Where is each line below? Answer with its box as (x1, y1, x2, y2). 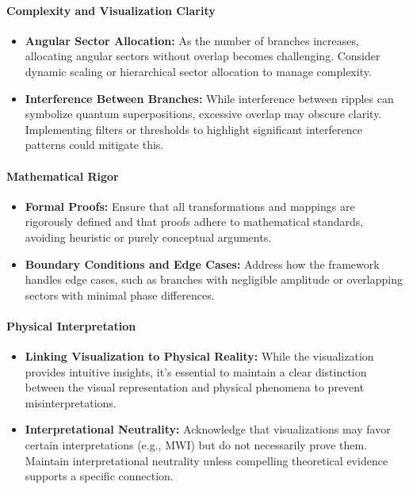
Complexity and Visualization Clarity (6, 2, 216, 18)
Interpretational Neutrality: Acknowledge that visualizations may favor (25, 421, 391, 437)
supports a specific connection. (25, 468, 174, 484)
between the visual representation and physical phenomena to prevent (25, 379, 365, 395)
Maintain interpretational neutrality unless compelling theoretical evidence (25, 452, 388, 468)
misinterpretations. (25, 394, 117, 411)
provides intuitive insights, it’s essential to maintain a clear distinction (25, 363, 367, 380)
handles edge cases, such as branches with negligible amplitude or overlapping (25, 271, 403, 288)
